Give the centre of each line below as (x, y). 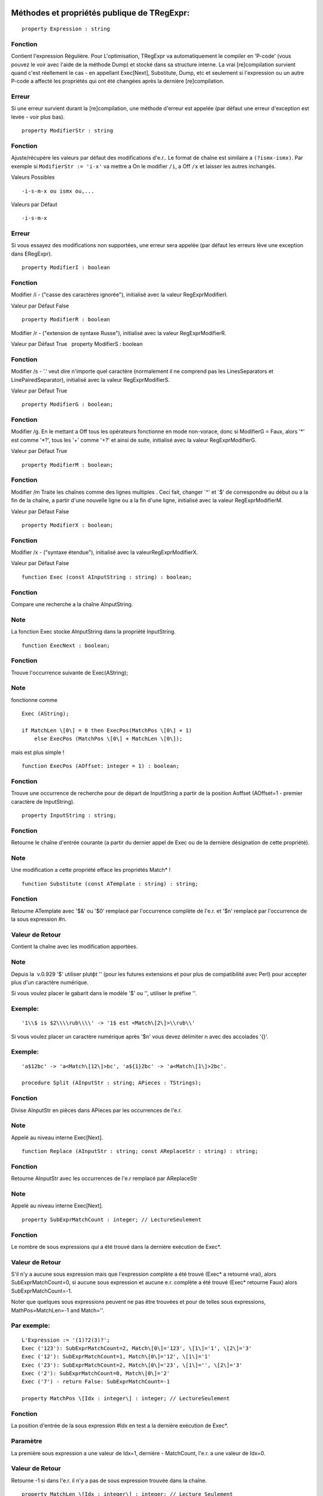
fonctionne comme (34, 700)
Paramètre (27, 1441)
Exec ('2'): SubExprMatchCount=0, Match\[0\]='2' (96, 1374)
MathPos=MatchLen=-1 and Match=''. (58, 1310)
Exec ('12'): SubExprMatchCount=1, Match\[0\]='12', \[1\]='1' (116, 1357)
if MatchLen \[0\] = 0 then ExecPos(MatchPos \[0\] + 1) (107, 730)
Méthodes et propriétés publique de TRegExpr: (100, 13)
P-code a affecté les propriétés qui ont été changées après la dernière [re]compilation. (118, 81)
